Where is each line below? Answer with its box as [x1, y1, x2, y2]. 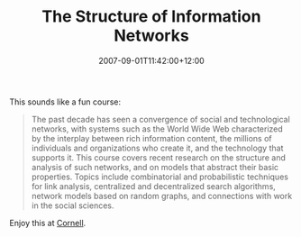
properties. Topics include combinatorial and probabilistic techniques [31, 171, 288, 182]
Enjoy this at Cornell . [9, 217, 87, 228]
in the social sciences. [31, 200, 114, 211]
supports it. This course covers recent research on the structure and [31, 151, 287, 163]
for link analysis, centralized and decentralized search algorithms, [31, 180, 277, 191]
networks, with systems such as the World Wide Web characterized [31, 123, 284, 134]
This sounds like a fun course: [9, 96, 122, 107]
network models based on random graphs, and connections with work [31, 190, 293, 201]
